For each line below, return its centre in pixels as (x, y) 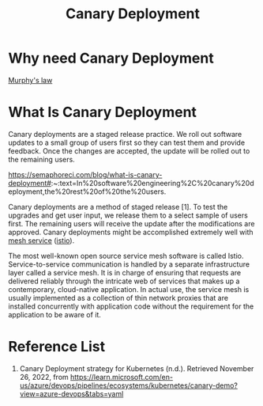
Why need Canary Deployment (111, 58)
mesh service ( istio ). (41, 240)
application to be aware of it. (54, 314)
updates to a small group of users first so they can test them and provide (127, 142)
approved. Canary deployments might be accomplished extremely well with (131, 232)
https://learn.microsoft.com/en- (122, 377)
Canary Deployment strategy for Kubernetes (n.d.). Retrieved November (137, 368)
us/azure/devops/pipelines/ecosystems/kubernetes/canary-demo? (129, 385)
